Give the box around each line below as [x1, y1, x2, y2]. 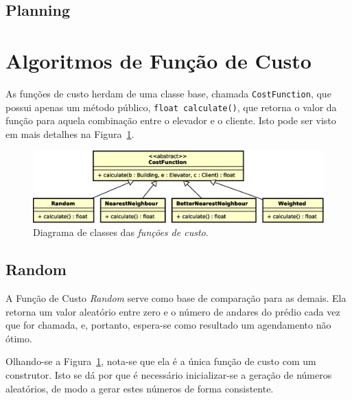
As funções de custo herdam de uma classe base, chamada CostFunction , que [5, 86, 331, 100]
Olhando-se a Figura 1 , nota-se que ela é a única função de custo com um [5, 354, 316, 368]
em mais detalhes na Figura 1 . [5, 126, 134, 141]
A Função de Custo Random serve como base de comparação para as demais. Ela [5, 290, 347, 305]
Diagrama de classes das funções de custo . [33, 225, 209, 239]
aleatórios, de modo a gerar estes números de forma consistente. [5, 381, 274, 395]
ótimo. [5, 331, 32, 345]
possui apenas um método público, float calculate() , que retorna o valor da [5, 99, 337, 114]
